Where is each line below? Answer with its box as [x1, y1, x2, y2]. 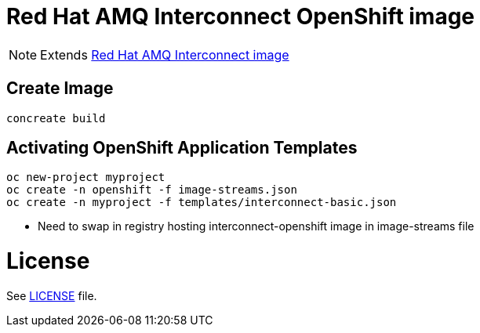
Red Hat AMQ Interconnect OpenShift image [6, 3, 475, 30]
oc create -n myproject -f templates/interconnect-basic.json [6, 196, 397, 209]
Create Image [6, 78, 114, 99]
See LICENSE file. [6, 288, 97, 302]
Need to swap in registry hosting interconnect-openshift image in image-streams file [38, 219, 475, 233]
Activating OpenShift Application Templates [6, 138, 358, 158]
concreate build [6, 111, 106, 125]
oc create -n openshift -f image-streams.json [6, 183, 297, 197]
